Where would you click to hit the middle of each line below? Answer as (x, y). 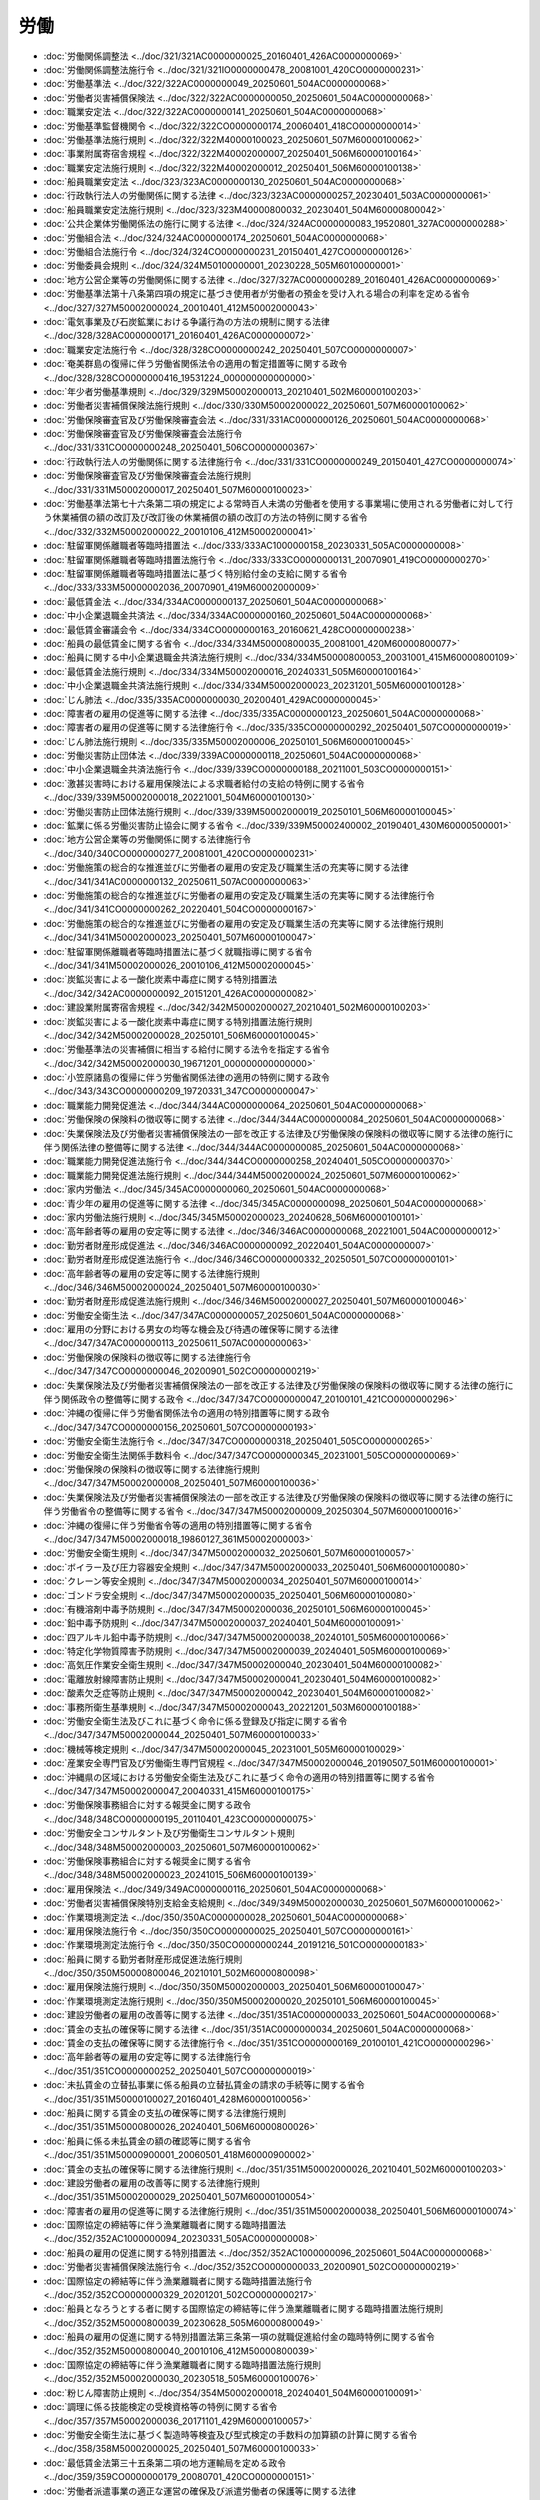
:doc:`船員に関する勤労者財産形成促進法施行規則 (143, 1959)
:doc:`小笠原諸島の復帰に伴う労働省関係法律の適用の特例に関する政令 (186, 1077)
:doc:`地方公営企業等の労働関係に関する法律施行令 (147, 839)
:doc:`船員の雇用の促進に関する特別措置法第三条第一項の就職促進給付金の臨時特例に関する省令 (239, 2337)
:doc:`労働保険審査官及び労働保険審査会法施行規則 (147, 476)
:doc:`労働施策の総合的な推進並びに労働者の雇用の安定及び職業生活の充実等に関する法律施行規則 (243, 923)
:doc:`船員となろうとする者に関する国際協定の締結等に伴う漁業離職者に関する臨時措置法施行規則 (243, 2309)
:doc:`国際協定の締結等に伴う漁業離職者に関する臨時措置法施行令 (178, 2281)
